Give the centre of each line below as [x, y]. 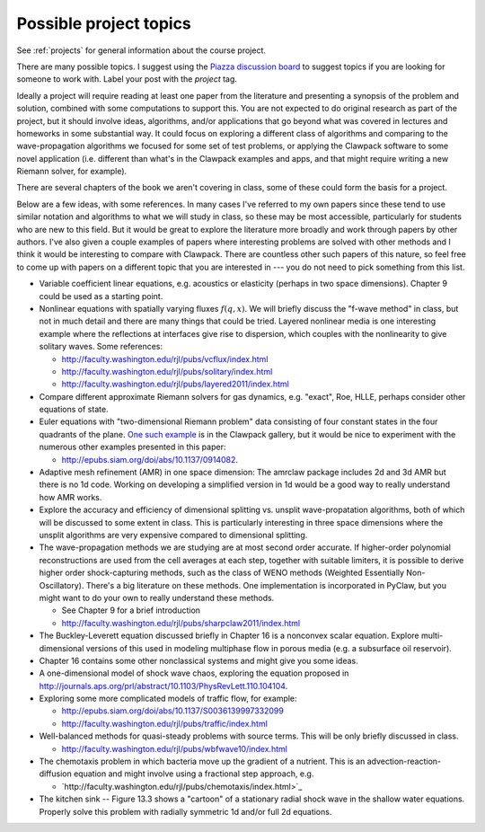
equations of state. [74, 410]
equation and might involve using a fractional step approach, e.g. [194, 774]
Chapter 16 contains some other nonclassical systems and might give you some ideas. [198, 660]
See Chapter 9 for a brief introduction [131, 610]
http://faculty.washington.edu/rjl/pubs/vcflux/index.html [165, 358]
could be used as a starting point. [101, 296]
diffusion [55, 774]
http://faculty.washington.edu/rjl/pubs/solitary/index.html [167, 371]
